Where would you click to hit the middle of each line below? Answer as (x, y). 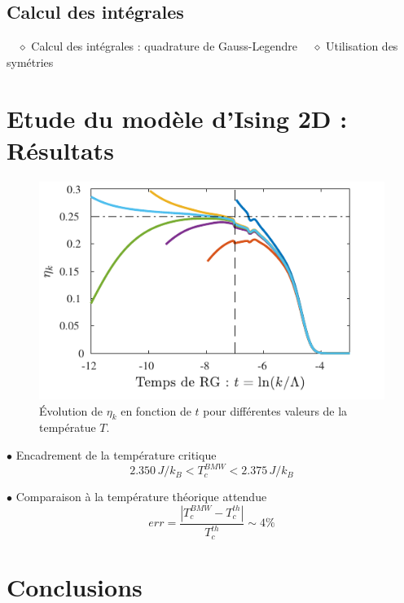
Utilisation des (362, 46)
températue (68, 427)
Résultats (60, 150)
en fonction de (156, 410)
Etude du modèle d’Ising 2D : (177, 118)
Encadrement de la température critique (116, 455)
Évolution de (71, 410)
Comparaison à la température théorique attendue (141, 497)
